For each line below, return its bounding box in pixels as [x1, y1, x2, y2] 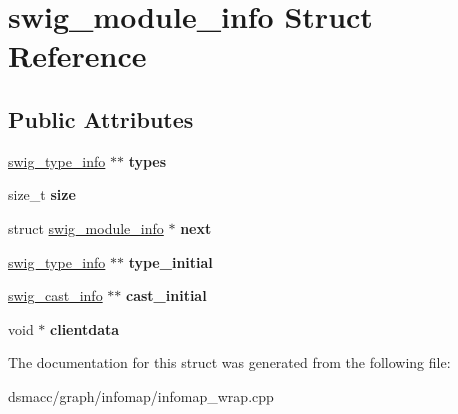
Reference [8, 35, 147, 76]
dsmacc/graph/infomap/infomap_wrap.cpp [8, 385, 274, 406]
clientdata [50, 318, 120, 339]
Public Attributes [8, 103, 194, 134]
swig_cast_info [8, 285, 103, 306]
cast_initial [126, 285, 207, 306]
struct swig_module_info [8, 217, 164, 238]
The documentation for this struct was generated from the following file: [8, 352, 451, 373]
